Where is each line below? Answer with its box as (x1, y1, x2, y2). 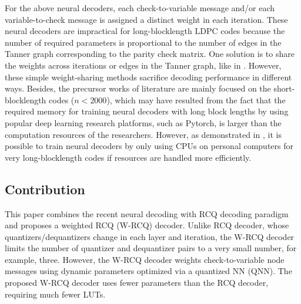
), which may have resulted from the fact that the (106, 93, 286, 106)
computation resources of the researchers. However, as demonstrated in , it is (5, 128, 282, 140)
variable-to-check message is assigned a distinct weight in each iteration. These (5, 13, 288, 25)
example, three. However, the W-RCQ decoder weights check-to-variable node (5, 253, 285, 265)
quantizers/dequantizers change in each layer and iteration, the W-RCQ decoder (5, 230, 295, 242)
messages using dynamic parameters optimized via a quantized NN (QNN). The (5, 265, 292, 277)
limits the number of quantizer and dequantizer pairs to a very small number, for (5, 242, 297, 254)
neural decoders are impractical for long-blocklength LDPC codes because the (5, 25, 285, 37)
